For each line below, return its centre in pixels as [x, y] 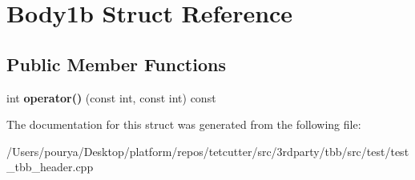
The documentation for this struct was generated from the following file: [184, 124]
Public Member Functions [116, 64]
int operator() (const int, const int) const [111, 97]
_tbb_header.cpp [50, 167]
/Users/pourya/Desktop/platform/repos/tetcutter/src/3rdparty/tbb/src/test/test [208, 151]
